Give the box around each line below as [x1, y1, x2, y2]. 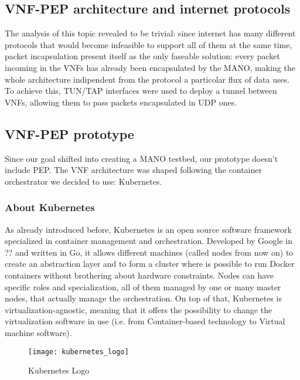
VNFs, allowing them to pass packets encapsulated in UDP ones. [5, 96, 237, 108]
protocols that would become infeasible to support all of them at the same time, [5, 38, 292, 50]
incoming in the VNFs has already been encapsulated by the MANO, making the [5, 61, 295, 73]
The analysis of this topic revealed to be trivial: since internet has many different [5, 27, 296, 39]
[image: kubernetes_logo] [28, 347, 129, 356]
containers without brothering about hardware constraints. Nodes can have [5, 269, 274, 281]
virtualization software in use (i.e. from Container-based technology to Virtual [5, 315, 285, 327]
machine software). [5, 326, 72, 338]
